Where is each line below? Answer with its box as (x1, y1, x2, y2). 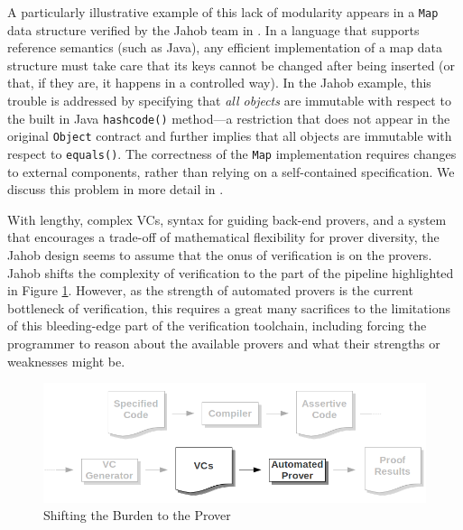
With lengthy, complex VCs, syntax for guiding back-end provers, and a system (7, 209, 447, 228)
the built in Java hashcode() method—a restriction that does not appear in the (7, 108, 450, 127)
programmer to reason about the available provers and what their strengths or (7, 333, 440, 352)
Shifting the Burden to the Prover (43, 506, 231, 525)
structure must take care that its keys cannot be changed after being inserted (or (7, 55, 456, 74)
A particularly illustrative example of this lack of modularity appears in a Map (7, 3, 439, 21)
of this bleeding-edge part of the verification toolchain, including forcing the (7, 316, 427, 335)
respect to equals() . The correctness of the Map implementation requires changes (7, 144, 457, 163)
